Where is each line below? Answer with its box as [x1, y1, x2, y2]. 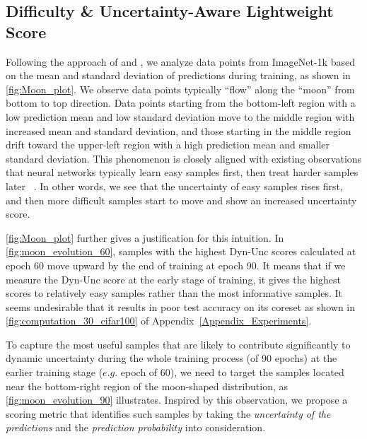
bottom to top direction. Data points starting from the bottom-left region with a [6, 95, 356, 110]
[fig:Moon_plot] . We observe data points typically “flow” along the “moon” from [6, 81, 355, 96]
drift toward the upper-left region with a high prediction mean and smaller [6, 137, 330, 152]
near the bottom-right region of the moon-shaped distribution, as [6, 378, 289, 393]
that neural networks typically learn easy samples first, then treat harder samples [6, 165, 359, 180]
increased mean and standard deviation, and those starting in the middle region [6, 123, 351, 138]
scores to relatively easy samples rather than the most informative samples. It [6, 286, 342, 300]
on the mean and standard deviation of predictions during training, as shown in [6, 68, 351, 83]
